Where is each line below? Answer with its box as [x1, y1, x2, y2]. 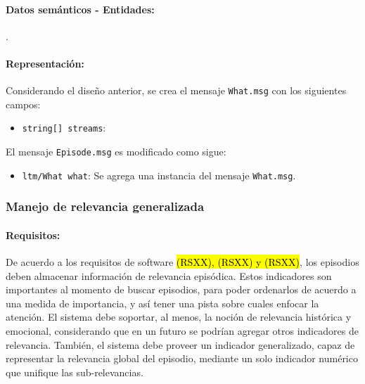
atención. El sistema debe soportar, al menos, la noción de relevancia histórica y [6, 309, 352, 324]
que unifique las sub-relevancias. [6, 364, 143, 379]
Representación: [6, 56, 84, 70]
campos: [6, 96, 41, 111]
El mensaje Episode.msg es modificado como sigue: [6, 144, 226, 159]
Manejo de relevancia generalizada [6, 198, 205, 215]
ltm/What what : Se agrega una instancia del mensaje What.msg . [22, 167, 296, 182]
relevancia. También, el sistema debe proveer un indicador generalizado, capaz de [6, 337, 355, 352]
